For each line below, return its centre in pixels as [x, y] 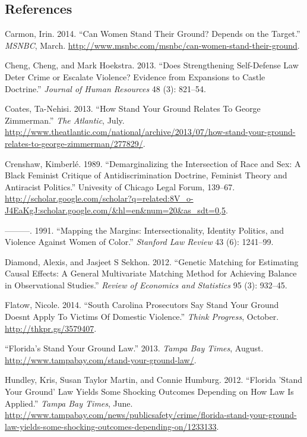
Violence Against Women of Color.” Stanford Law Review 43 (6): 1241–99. [139, 242]
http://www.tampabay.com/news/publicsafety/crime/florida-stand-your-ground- [151, 415]
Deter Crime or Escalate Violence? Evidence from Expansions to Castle [135, 76]
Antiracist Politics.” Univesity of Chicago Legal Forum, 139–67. [120, 186]
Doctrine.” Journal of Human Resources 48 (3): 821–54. [105, 88]
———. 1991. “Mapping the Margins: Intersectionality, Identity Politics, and [144, 230]
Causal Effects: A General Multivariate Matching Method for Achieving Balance [151, 273]
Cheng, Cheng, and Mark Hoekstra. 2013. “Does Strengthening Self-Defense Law [152, 65]
